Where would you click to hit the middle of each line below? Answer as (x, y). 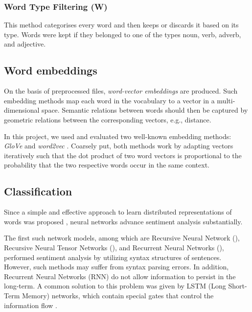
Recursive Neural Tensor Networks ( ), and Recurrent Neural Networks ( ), (114, 247)
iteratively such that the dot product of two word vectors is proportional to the (123, 155)
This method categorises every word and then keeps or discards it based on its (121, 25)
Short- (238, 286)
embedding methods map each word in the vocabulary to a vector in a (109, 100)
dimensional (22, 110)
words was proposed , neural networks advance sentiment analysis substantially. (123, 221)
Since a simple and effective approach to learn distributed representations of (118, 212)
